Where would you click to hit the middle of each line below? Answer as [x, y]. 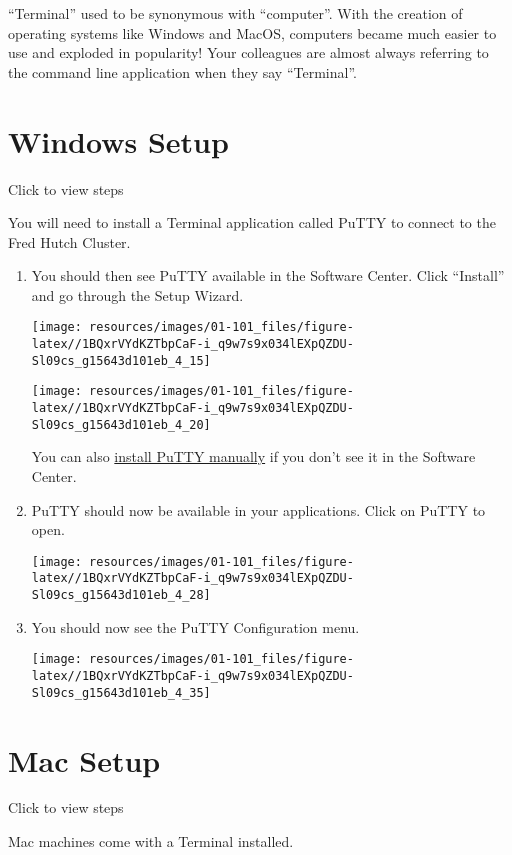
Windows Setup [118, 140]
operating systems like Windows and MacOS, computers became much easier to [252, 32]
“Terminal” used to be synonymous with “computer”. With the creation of [235, 13]
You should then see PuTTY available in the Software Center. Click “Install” [268, 275]
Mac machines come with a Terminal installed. [151, 841]
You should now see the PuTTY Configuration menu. [195, 626]
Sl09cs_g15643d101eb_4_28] [121, 595]
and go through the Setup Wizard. [137, 294]
